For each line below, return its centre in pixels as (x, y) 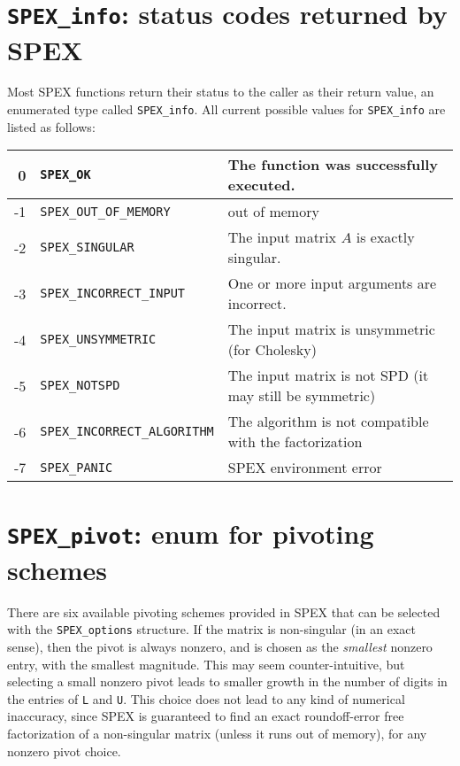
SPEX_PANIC (77, 467)
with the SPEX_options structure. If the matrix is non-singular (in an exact (211, 629)
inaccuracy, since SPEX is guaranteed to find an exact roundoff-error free (206, 716)
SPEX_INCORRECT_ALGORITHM (127, 432)
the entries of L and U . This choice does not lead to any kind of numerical (206, 698)
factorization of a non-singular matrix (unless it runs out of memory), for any (217, 733)
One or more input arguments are (332, 283)
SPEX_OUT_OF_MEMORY (105, 211)
